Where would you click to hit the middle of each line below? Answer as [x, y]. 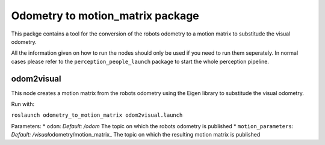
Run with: [23, 104]
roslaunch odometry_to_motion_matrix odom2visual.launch [97, 115]
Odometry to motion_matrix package [105, 16]
